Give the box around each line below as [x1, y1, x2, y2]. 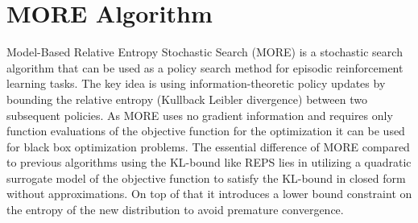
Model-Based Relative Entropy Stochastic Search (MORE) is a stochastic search [6, 43, 403, 60]
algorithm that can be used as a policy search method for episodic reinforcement [6, 59, 404, 76]
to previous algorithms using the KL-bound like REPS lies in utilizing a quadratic [6, 154, 412, 171]
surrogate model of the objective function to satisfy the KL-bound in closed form [6, 169, 406, 186]
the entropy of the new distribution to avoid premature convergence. [6, 201, 344, 218]
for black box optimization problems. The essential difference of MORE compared [6, 138, 410, 155]
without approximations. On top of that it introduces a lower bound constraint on [6, 185, 412, 202]
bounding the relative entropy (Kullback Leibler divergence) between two [6, 90, 367, 107]
